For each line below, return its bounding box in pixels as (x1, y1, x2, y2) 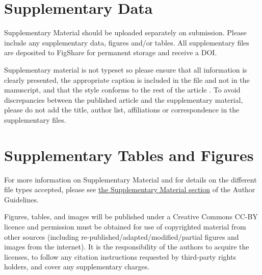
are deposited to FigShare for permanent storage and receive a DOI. (4, 47, 217, 58)
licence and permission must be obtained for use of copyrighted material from (4, 221, 246, 232)
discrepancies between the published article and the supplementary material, (4, 94, 243, 105)
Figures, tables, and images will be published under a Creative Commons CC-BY (4, 211, 258, 222)
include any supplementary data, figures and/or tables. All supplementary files (4, 37, 249, 48)
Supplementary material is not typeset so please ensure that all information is (4, 64, 247, 75)
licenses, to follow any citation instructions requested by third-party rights (4, 251, 236, 262)
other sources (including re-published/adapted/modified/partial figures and (4, 231, 239, 242)
